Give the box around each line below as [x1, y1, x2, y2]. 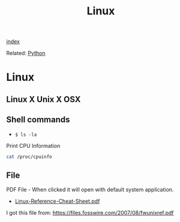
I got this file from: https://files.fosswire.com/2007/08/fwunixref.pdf [6, 209, 174, 217]
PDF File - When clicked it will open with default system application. [6, 186, 174, 193]
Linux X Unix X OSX [6, 94, 81, 104]
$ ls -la [14, 132, 37, 138]
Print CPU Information [6, 142, 61, 149]
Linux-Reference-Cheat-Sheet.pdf [14, 197, 100, 205]
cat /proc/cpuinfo [6, 154, 52, 160]
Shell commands [6, 115, 70, 125]
